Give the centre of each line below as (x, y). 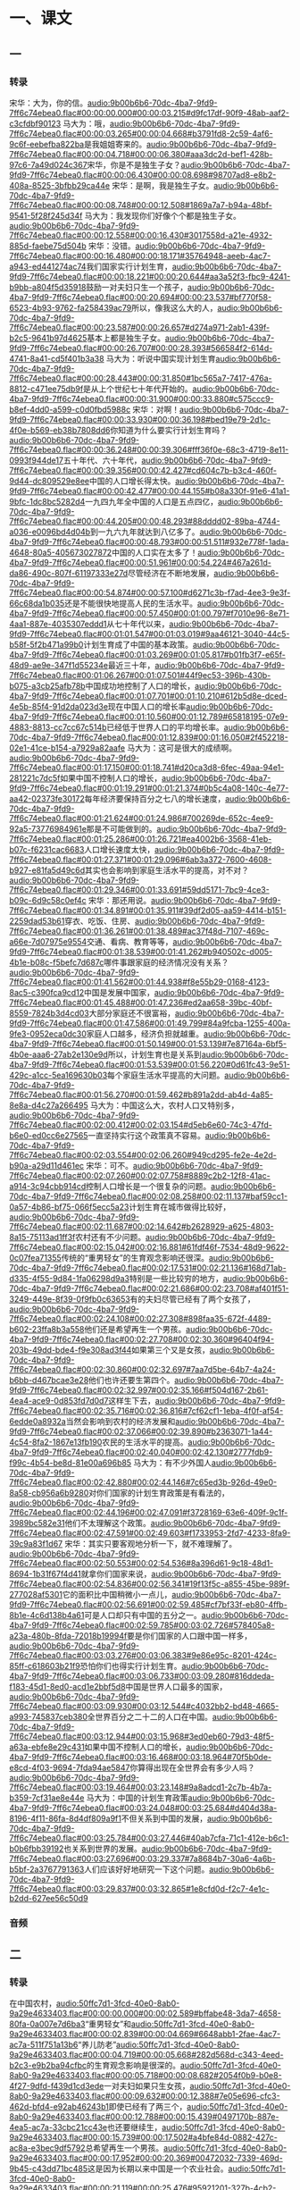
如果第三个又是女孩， (170, 1349)
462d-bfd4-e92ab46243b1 (59, 2107)
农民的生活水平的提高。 (146, 1442)
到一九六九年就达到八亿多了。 (145, 532)
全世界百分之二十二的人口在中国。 (150, 1716)
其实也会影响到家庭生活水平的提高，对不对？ (167, 870)
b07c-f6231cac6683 (47, 849)
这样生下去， (132, 1400)
